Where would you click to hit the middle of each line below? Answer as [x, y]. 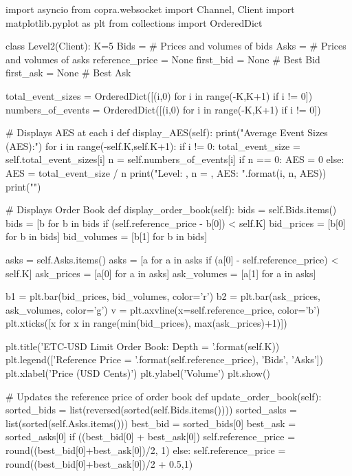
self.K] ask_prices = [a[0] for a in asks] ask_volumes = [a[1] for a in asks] [161, 273]
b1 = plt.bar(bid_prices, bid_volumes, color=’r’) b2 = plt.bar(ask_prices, [163, 296]
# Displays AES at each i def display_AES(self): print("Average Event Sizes [167, 132]
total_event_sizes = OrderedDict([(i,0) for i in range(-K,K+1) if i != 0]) [159, 95]
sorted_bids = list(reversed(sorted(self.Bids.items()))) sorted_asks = [151, 410]
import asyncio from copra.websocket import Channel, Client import [150, 9]
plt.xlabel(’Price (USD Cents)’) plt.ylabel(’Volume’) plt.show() [138, 373]
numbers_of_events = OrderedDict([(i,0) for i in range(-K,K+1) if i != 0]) [163, 109]
